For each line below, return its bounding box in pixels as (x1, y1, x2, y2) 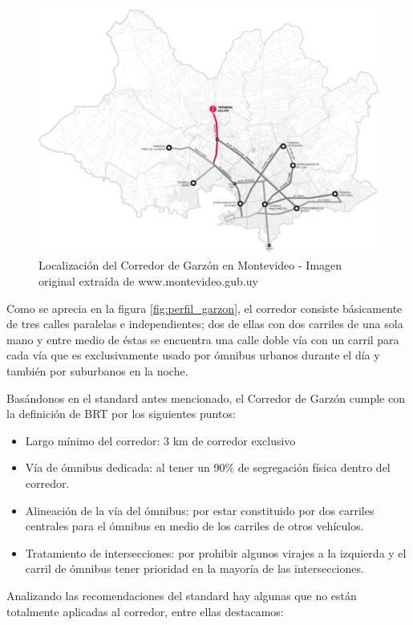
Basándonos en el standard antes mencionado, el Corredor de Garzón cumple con (6, 389, 405, 406)
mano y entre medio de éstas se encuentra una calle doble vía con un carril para (6, 331, 399, 347)
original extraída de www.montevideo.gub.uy (38, 273, 258, 290)
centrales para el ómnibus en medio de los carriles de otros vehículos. (25, 517, 364, 534)
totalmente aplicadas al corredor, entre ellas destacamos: (6, 603, 284, 619)
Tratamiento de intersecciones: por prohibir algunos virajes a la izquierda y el (25, 544, 407, 561)
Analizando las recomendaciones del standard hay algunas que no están (6, 586, 357, 603)
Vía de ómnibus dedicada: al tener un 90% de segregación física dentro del (25, 459, 391, 476)
